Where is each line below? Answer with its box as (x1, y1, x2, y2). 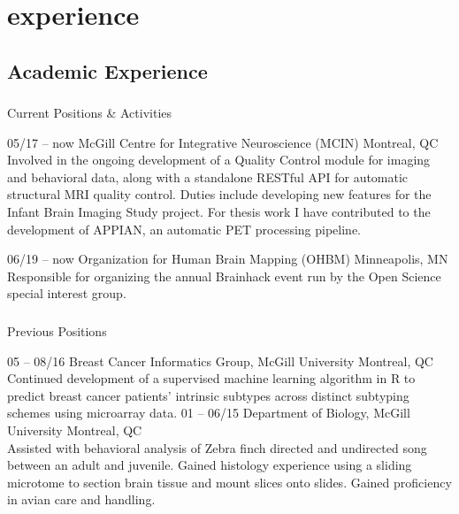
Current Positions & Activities (7, 104, 172, 122)
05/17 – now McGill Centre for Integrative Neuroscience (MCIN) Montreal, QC (7, 133, 439, 151)
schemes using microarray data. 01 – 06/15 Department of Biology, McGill (7, 403, 410, 422)
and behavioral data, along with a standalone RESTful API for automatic (7, 167, 409, 186)
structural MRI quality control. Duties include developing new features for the (7, 185, 432, 203)
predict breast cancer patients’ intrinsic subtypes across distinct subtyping (7, 386, 409, 404)
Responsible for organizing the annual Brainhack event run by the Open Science (7, 266, 441, 285)
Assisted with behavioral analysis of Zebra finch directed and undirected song (7, 438, 427, 456)
